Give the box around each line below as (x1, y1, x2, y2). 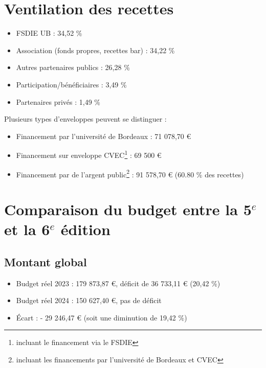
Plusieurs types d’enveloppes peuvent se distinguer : (4, 113, 167, 124)
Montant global (4, 254, 87, 269)
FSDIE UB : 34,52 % (16, 28, 82, 38)
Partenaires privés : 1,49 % (16, 96, 100, 107)
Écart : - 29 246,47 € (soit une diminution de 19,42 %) (16, 312, 187, 323)
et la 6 (4, 219, 50, 240)
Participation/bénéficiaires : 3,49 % (16, 79, 127, 89)
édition (60, 219, 110, 240)
